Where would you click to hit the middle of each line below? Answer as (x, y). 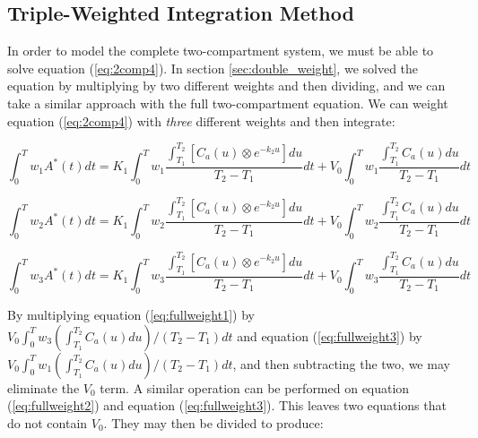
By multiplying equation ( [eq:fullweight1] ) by (131, 314)
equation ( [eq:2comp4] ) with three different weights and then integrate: (201, 120)
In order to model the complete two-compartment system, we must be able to (221, 51)
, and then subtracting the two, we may (341, 363)
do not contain (48, 422)
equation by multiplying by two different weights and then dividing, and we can (226, 86)
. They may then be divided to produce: (213, 422)
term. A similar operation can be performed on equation (255, 387)
